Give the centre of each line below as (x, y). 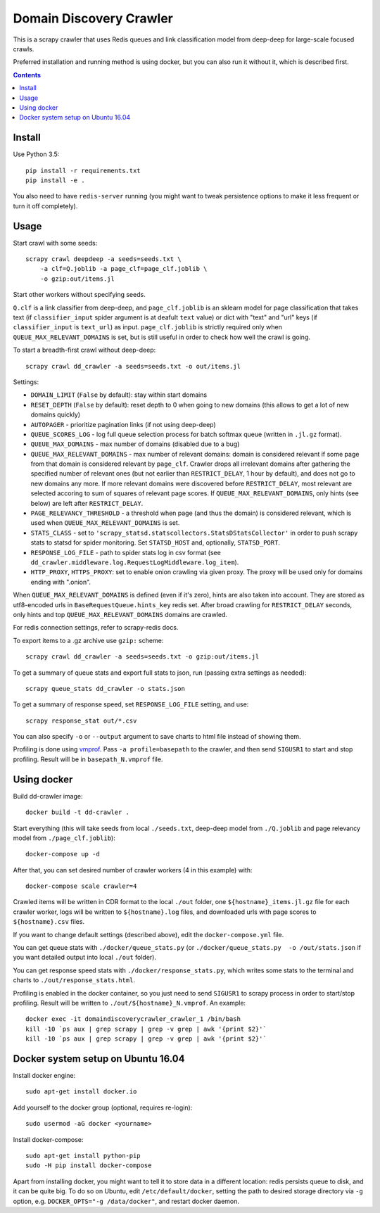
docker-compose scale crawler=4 (81, 886)
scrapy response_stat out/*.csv (81, 720)
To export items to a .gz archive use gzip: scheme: (88, 640)
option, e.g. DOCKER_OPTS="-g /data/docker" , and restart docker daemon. (126, 1201)
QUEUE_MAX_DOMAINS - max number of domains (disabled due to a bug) (135, 444)
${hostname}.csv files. (49, 922)
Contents (27, 75)
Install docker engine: (44, 1076)
